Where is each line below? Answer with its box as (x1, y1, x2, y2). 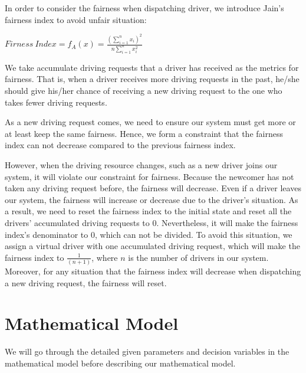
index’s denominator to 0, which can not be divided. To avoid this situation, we (5, 228, 292, 240)
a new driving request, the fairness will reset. (5, 276, 167, 289)
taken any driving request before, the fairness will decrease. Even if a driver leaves (5, 182, 301, 194)
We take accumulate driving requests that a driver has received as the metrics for (5, 61, 299, 73)
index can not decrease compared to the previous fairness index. (5, 139, 236, 151)
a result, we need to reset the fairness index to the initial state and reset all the (5, 205, 292, 217)
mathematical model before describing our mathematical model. (5, 357, 236, 369)
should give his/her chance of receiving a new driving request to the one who (5, 84, 282, 97)
